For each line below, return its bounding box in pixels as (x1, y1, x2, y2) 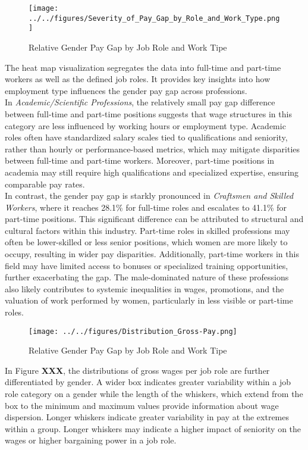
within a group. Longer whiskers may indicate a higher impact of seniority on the (5, 422, 301, 435)
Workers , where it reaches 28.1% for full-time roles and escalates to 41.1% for (5, 201, 287, 213)
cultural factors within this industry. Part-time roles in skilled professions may (5, 224, 290, 236)
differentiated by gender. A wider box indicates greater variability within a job (5, 376, 291, 388)
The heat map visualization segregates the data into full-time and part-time (5, 61, 281, 73)
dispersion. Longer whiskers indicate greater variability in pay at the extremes (5, 411, 290, 423)
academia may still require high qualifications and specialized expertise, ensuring (5, 165, 299, 178)
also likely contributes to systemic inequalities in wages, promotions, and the (5, 282, 284, 295)
